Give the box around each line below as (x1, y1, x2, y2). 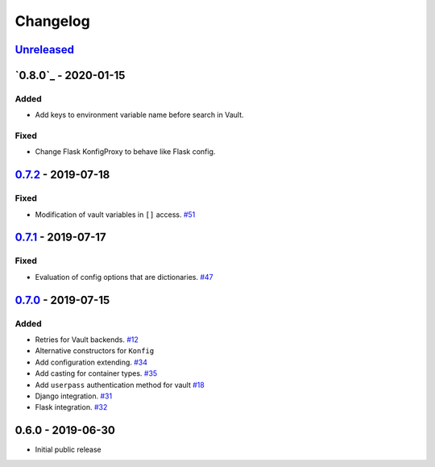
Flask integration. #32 (35, 402, 108, 412)
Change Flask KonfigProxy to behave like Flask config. (35, 147, 216, 156)
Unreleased (14, 43, 75, 56)
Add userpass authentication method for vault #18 (35, 380, 205, 390)
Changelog (14, 12, 90, 30)
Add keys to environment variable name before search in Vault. (35, 110, 244, 120)
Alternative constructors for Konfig (35, 346, 155, 356)
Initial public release (35, 444, 102, 455)
